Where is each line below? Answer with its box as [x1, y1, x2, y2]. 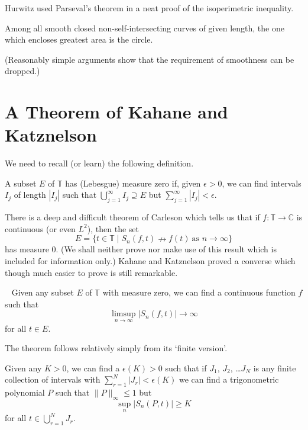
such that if [165, 361, 207, 374]
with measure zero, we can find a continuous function [102, 286, 296, 299]
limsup [112, 310, 136, 319]
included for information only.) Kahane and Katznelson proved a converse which [5, 255, 296, 267]
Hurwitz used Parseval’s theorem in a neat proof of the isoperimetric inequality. [5, 2, 294, 14]
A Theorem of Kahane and [5, 100, 228, 124]
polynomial [5, 386, 45, 399]
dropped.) [5, 65, 40, 77]
